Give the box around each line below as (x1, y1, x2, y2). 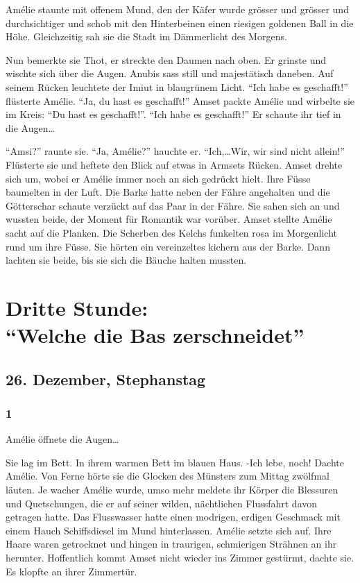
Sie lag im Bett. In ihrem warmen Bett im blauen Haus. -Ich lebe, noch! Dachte (6, 455, 344, 469)
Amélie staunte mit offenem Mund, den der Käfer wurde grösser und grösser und (6, 2, 349, 16)
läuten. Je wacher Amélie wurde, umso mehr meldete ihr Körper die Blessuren (6, 482, 338, 497)
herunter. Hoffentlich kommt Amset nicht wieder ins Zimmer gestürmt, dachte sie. (6, 550, 354, 564)
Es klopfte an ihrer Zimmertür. (6, 564, 137, 578)
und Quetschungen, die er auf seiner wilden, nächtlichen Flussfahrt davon (6, 496, 318, 510)
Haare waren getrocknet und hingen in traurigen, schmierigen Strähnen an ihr (6, 536, 337, 551)
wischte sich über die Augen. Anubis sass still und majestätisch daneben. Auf (6, 66, 334, 81)
